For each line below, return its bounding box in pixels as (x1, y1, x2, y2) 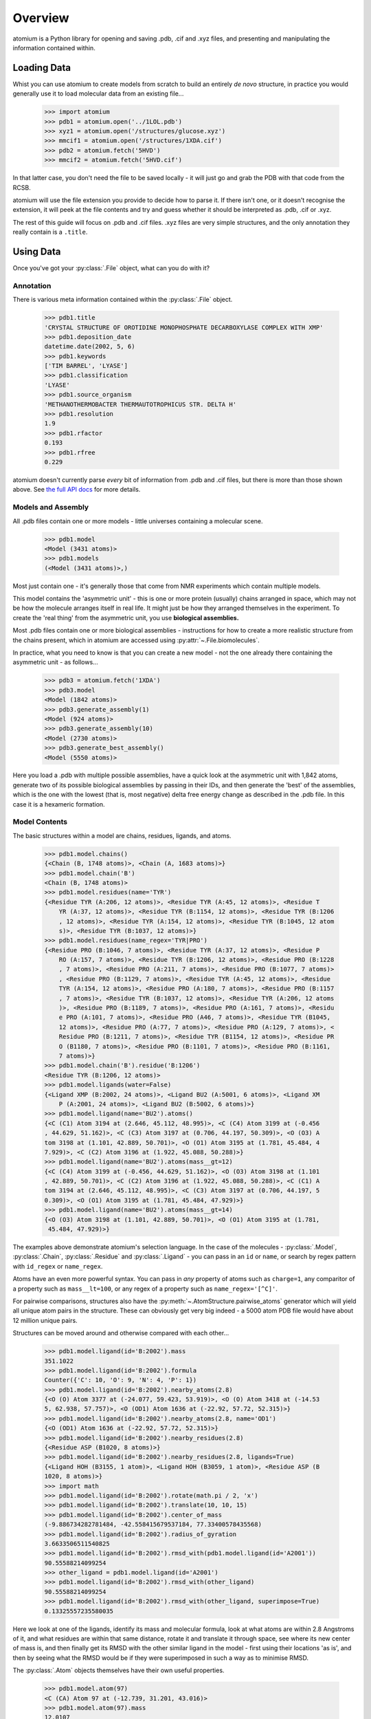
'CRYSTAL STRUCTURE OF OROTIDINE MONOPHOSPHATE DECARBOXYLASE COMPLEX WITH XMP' (44, 323, 324, 331)
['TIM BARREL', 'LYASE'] (44, 362, 128, 370)
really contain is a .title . (12, 228, 88, 237)
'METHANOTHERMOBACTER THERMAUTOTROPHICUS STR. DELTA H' (44, 400, 237, 408)
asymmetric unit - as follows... (12, 658, 99, 666)
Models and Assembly (12, 503, 89, 512)
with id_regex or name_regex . (12, 1262, 103, 1270)
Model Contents (12, 817, 68, 826)
